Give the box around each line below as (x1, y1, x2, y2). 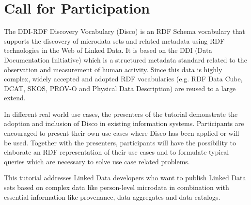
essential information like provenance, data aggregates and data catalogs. (4, 191, 220, 202)
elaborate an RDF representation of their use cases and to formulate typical (4, 147, 229, 157)
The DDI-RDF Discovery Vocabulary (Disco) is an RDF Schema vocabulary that (4, 26, 245, 36)
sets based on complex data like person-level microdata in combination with (4, 182, 229, 192)
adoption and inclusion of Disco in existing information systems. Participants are (4, 118, 244, 128)
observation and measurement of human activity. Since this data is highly (4, 64, 222, 74)
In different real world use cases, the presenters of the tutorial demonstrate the (4, 109, 238, 119)
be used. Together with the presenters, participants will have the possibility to (4, 137, 236, 147)
